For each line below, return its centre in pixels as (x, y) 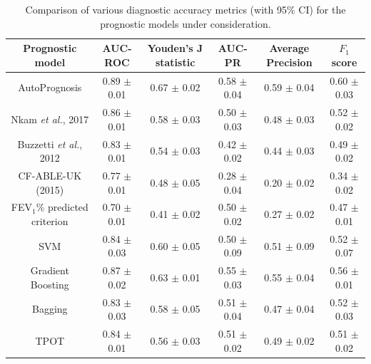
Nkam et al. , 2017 (50, 119)
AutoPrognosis (50, 87)
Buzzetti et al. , (50, 144)
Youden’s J (175, 48)
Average (289, 48)
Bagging (50, 309)
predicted (68, 207)
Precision (289, 62)
